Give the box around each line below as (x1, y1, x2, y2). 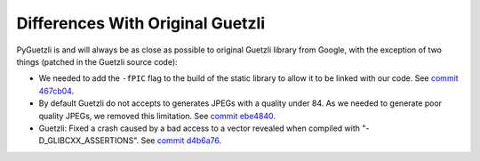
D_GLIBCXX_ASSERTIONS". (38, 135, 140, 146)
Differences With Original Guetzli (16, 13, 266, 33)
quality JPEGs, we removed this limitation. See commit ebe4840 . (38, 110, 276, 121)
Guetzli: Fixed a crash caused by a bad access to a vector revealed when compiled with (38, 123, 360, 133)
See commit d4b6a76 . (140, 135, 222, 146)
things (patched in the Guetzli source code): (16, 56, 178, 67)
